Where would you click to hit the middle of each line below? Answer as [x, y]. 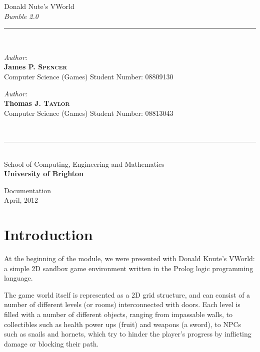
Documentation [27, 190]
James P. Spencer [36, 67]
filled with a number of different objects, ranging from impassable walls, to [118, 314]
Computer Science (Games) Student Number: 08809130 [89, 76]
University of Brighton [44, 174]
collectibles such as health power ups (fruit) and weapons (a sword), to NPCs [123, 324]
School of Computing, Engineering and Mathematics [84, 164]
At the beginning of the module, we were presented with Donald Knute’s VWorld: [129, 258]
